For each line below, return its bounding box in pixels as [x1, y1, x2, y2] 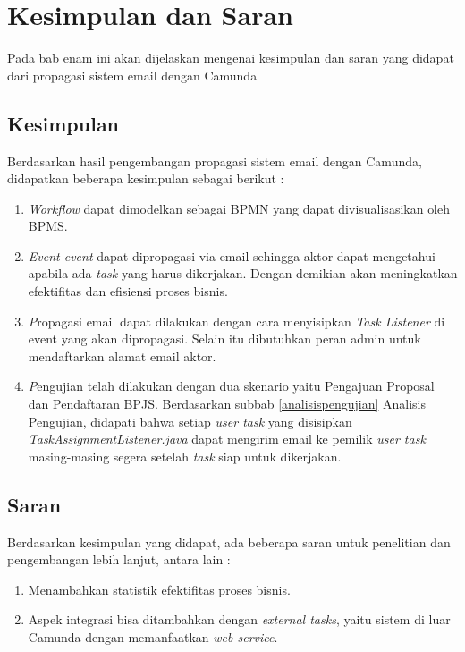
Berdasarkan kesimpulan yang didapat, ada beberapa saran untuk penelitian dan [7, 532, 451, 551]
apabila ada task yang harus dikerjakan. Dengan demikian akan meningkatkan [28, 264, 458, 283]
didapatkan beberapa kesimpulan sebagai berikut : [7, 169, 284, 188]
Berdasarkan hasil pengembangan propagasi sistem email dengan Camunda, [7, 151, 422, 170]
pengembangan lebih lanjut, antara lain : [7, 550, 231, 569]
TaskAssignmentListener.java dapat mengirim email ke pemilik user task [28, 429, 426, 448]
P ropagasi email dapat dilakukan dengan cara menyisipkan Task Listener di [28, 311, 445, 330]
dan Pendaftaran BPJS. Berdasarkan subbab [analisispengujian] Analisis [28, 394, 427, 413]
